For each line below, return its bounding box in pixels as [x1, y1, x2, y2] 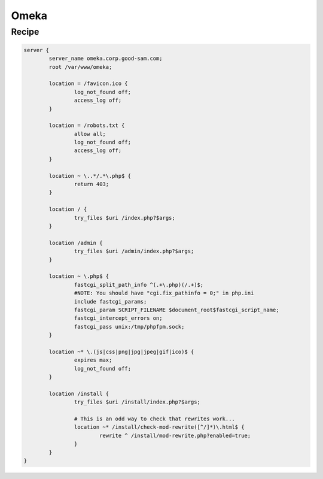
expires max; [74, 357, 112, 363]
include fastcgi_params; [74, 298, 147, 305]
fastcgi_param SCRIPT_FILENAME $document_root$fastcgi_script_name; [74, 306, 279, 313]
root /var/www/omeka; [48, 63, 112, 70]
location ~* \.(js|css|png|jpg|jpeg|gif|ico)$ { [48, 348, 194, 355]
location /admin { [48, 239, 103, 246]
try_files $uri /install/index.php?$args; [74, 399, 200, 405]
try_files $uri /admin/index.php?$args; [74, 248, 194, 254]
